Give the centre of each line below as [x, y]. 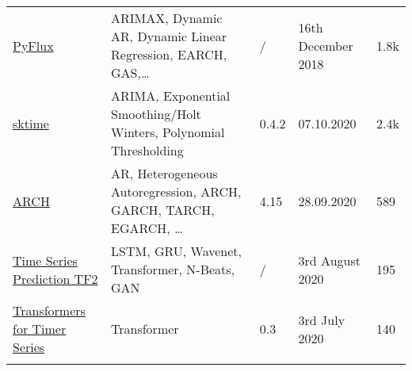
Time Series [45, 260]
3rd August [329, 260]
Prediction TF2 [55, 278]
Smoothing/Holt [156, 114]
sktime [31, 123]
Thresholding [147, 150]
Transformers [49, 310]
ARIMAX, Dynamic [167, 18]
